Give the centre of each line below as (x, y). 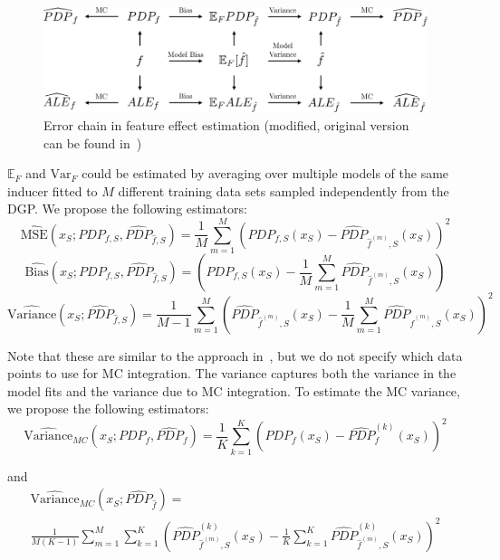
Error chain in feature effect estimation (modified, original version (226, 124)
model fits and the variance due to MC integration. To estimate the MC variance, (234, 390)
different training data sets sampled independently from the (284, 190)
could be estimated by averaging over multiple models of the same (265, 173)
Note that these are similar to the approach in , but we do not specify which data (235, 355)
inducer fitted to (53, 190)
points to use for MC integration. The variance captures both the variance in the (232, 373)
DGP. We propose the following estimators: (127, 209)
